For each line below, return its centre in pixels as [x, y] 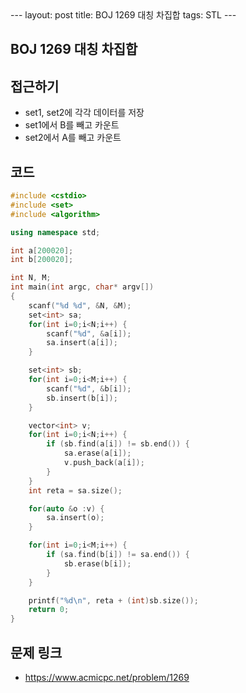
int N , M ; [31, 278]
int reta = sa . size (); [75, 490]
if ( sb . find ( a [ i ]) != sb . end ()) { [118, 444]
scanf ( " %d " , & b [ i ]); [89, 388]
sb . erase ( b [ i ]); [97, 563]
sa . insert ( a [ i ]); [82, 343]
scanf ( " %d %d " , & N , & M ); [80, 305]
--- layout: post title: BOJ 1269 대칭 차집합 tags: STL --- [123, 15]
